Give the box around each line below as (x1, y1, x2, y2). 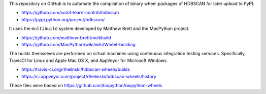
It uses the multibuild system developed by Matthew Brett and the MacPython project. (9, 26, 190, 31)
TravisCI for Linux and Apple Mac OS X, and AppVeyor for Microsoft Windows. (9, 57, 168, 63)
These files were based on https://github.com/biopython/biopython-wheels (9, 82, 162, 88)
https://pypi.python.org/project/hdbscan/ (21, 16, 105, 22)
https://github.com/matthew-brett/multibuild (21, 34, 111, 40)
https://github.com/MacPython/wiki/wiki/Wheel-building (21, 41, 135, 47)
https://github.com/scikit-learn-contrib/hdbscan (21, 10, 119, 16)
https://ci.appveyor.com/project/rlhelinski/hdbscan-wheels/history (21, 73, 157, 79)
